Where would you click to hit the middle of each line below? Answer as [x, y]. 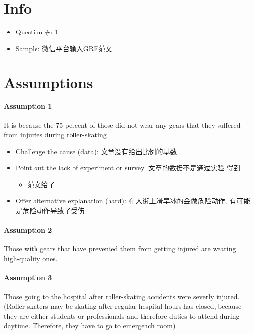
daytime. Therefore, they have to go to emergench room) [90, 325]
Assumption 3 [28, 278]
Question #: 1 [37, 32]
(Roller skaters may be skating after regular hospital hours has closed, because [123, 306]
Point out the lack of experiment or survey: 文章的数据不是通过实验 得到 [128, 168]
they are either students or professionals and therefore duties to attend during [122, 316]
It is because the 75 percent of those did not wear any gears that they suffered [122, 125]
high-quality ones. [31, 258]
